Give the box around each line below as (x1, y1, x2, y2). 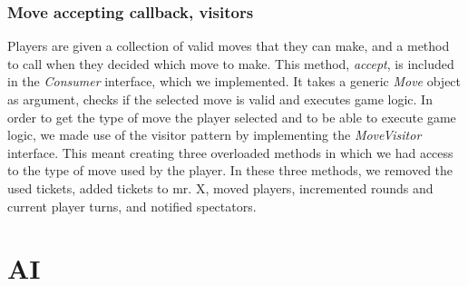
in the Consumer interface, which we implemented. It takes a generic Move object (7, 72, 462, 91)
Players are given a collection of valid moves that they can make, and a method (7, 36, 450, 55)
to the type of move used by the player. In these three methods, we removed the (7, 161, 453, 180)
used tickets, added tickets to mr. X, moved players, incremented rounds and (7, 178, 434, 197)
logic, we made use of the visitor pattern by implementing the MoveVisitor (7, 125, 422, 144)
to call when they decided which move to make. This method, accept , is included (7, 54, 454, 73)
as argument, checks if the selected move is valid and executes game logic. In (7, 90, 433, 108)
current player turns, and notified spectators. (7, 196, 257, 215)
